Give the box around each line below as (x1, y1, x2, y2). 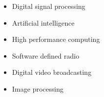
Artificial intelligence (12, 17, 75, 28)
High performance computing (12, 34, 100, 44)
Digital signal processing (12, 1, 85, 11)
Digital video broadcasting (12, 67, 92, 77)
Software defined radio (12, 50, 79, 61)
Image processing (12, 83, 64, 94)
